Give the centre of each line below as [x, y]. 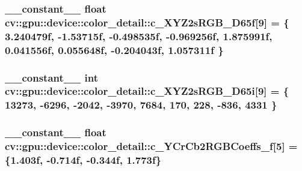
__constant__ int [51, 77]
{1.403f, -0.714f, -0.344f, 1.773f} [83, 160]
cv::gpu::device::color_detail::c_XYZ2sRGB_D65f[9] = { [147, 22]
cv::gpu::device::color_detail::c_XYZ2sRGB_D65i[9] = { [147, 91]
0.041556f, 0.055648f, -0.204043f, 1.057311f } [114, 49]
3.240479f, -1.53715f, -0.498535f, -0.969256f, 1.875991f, [139, 36]
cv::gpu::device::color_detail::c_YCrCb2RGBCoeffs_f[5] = [151, 146]
